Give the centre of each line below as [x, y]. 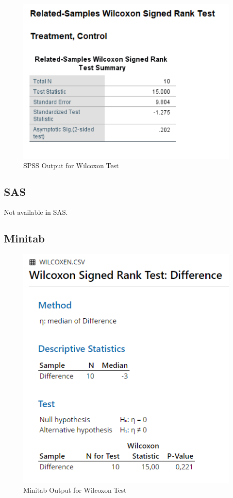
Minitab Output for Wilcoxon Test [75, 489]
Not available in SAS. [36, 212]
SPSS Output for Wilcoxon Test [71, 165]
